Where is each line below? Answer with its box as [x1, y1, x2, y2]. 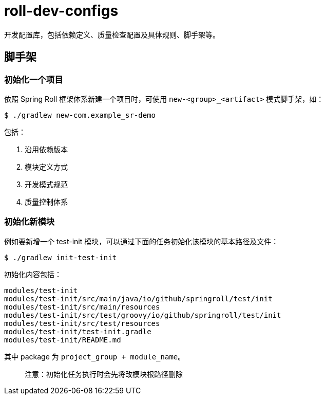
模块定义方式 [25, 162, 68, 171]
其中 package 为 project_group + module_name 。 [4, 352, 185, 361]
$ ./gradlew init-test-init [4, 253, 117, 262]
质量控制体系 [25, 197, 68, 206]
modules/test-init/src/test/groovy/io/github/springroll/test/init [4, 311, 281, 319]
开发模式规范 [25, 179, 68, 189]
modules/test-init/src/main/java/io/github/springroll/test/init [4, 294, 273, 303]
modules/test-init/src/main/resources [4, 302, 160, 311]
